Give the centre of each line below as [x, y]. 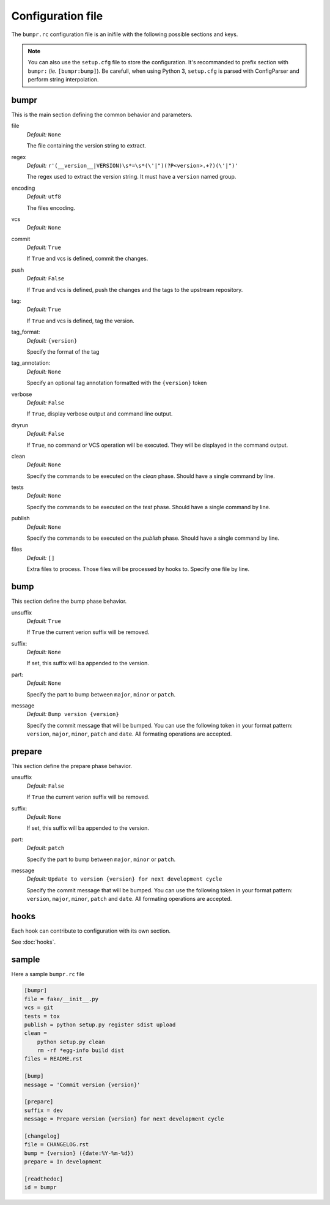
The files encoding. [51, 207]
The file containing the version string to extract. [86, 146]
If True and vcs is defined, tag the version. [80, 321]
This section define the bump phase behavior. [69, 601]
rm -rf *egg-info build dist [81, 1050]
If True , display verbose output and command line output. [100, 414]
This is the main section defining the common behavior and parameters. [102, 115]
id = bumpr [40, 1188]
